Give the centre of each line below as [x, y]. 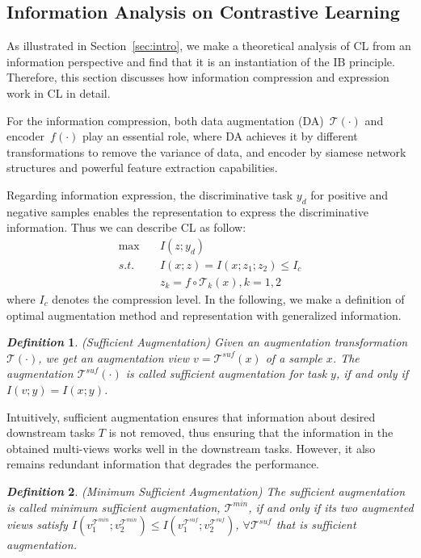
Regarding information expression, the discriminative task [150, 194]
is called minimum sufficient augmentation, [114, 507]
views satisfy [37, 524]
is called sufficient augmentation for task [226, 373]
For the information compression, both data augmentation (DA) [165, 120]
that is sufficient [316, 524]
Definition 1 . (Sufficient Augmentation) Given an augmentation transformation [207, 342]
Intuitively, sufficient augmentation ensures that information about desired [191, 416]
